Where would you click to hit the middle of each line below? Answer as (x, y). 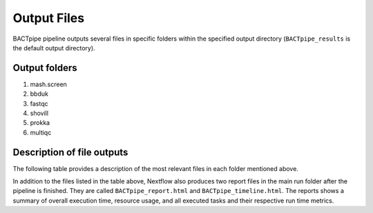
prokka (40, 123)
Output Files (49, 18)
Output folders (45, 68)
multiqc (41, 132)
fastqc (39, 103)
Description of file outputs (70, 152)
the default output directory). (54, 48)
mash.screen (48, 84)
